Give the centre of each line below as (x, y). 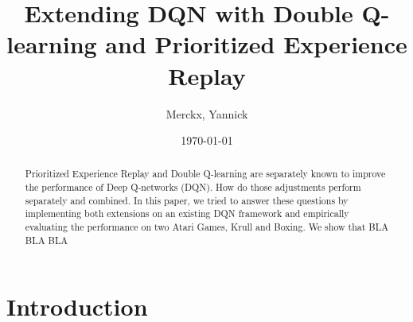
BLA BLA (47, 240)
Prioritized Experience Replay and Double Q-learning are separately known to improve (205, 174)
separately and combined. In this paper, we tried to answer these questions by (187, 200)
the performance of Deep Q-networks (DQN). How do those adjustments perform (193, 187)
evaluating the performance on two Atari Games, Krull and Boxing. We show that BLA (207, 227)
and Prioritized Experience (256, 44)
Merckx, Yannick (207, 113)
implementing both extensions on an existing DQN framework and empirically (187, 213)
